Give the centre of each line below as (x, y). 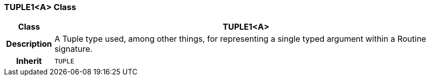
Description (29, 44)
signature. (73, 49)
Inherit (29, 61)
